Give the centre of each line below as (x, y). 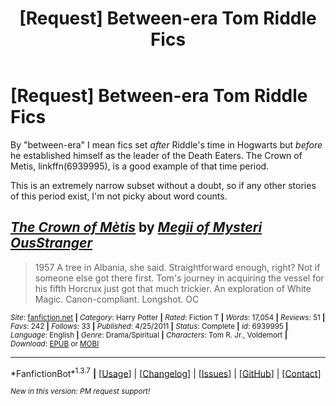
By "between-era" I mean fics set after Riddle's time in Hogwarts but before (166, 144)
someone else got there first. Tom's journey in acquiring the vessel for (179, 278)
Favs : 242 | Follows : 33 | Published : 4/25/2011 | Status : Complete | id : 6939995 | (149, 326)
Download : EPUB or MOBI (55, 343)
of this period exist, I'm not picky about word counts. (119, 196)
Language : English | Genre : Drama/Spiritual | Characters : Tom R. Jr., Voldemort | (149, 335)
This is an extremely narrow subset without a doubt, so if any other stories (163, 185)
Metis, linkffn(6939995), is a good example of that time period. (140, 166)
